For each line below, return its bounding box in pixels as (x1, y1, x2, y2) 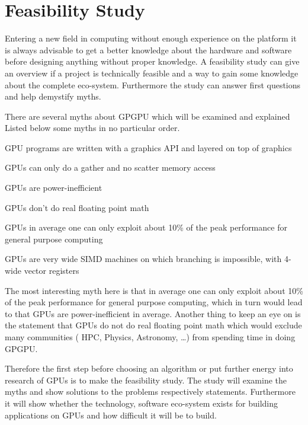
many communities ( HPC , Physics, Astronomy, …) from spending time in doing (5, 331, 296, 343)
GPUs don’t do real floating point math (5, 201, 149, 213)
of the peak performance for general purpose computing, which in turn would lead (5, 296, 303, 308)
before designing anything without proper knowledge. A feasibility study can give (5, 55, 300, 68)
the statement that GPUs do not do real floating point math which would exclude (5, 319, 302, 331)
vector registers (24, 264, 79, 277)
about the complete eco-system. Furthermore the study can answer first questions (5, 78, 301, 91)
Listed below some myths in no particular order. (5, 122, 180, 134)
